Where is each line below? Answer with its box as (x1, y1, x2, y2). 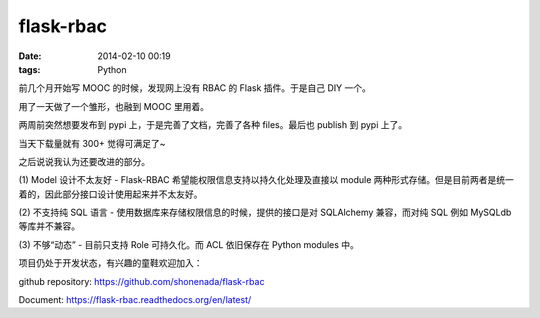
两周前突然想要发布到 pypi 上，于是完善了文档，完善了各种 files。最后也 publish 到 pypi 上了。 (18, 119, 408, 131)
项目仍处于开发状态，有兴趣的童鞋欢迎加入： (18, 257, 203, 269)
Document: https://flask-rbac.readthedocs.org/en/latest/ (18, 294, 252, 306)
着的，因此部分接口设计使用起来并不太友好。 (18, 188, 203, 200)
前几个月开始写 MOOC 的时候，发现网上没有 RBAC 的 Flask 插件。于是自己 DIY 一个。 (18, 82, 372, 94)
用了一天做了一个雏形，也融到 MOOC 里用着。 (18, 100, 210, 112)
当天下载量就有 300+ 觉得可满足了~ (18, 137, 166, 149)
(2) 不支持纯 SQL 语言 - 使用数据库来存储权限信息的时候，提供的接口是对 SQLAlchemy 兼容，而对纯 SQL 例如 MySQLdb (18, 206, 512, 219)
